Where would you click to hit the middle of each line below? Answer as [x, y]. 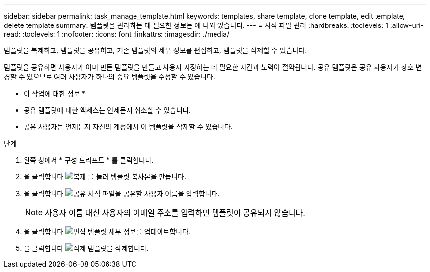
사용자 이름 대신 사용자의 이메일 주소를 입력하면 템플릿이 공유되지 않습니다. [175, 213]
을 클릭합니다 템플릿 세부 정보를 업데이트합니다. [107, 232]
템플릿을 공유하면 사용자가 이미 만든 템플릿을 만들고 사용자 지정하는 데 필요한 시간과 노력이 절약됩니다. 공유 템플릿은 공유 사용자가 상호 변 [213, 67]
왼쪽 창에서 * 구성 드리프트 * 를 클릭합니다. [89, 160]
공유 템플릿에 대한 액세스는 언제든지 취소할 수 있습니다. [107, 110]
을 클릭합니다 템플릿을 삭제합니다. [86, 248]
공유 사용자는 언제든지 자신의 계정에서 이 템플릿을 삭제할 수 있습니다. [128, 127]
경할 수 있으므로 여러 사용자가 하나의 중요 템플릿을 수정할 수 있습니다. [109, 77]
